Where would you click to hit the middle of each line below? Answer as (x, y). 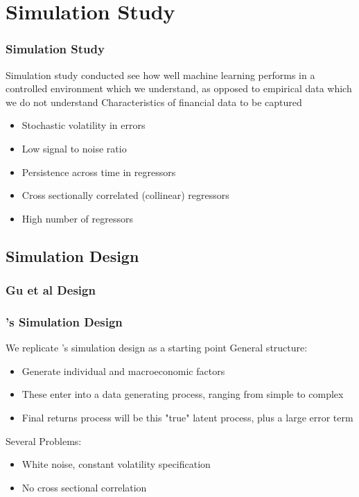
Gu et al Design (51, 290)
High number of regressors (78, 218)
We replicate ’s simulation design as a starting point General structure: (157, 348)
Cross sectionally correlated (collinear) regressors (125, 195)
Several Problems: (44, 441)
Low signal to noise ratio (74, 148)
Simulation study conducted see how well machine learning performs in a (160, 75)
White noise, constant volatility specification (116, 464)
